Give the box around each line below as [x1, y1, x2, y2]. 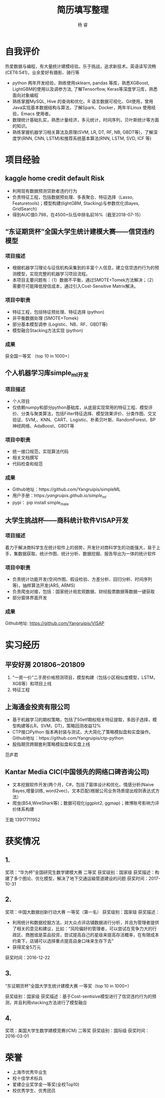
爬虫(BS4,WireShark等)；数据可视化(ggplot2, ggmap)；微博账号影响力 [12, 800, 155, 806]
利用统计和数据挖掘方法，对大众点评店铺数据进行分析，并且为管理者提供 [12, 919, 159, 925]
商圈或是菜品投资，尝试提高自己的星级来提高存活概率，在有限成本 [25, 932, 159, 937]
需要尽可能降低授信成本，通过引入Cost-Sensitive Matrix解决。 [12, 283, 138, 289]
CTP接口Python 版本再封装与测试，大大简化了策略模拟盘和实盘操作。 [12, 729, 154, 735]
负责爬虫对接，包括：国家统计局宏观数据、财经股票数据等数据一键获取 [12, 589, 155, 595]
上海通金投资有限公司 [5, 702, 70, 711]
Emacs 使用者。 [21, 110, 53, 116]
